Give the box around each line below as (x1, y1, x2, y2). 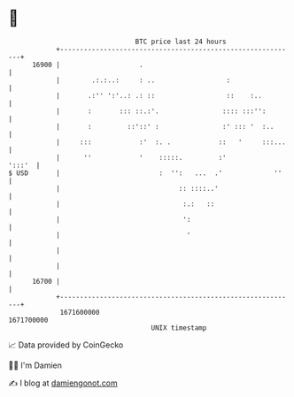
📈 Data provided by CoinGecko (8, 340, 124, 350)
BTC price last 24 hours (135, 37, 227, 46)
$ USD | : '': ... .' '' (8, 168, 282, 178)
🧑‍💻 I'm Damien (8, 360, 63, 370)
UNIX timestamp (151, 323, 207, 332)
